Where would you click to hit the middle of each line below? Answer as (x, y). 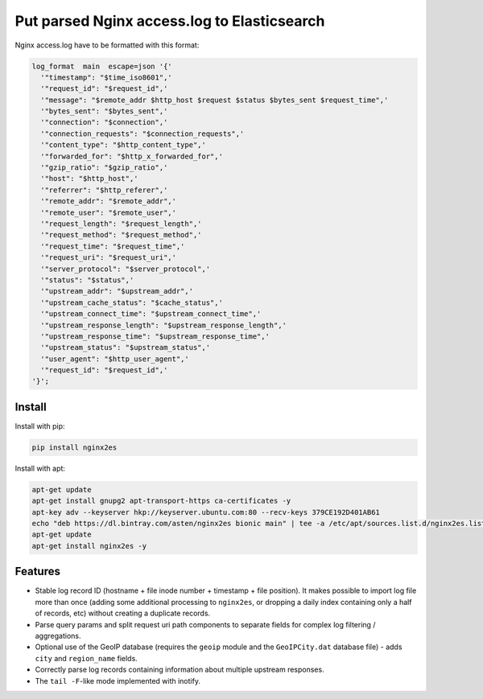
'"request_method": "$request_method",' (121, 235)
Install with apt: (40, 468)
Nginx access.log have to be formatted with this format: (107, 45)
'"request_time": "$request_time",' (113, 246)
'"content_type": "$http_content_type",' (124, 145)
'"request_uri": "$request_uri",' (109, 258)
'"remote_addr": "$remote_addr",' (109, 201)
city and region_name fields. (87, 658)
